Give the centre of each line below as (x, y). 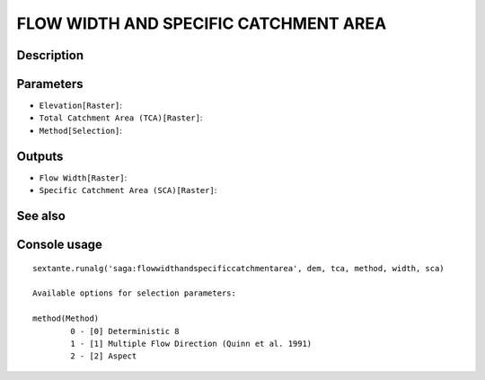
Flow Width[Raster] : (83, 177)
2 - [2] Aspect (104, 356)
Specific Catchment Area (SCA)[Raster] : (128, 190)
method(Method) (66, 318)
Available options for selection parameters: (135, 293)
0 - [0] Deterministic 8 (125, 331)
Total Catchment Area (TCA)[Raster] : (121, 118)
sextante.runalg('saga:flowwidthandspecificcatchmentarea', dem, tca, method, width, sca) (238, 268)
